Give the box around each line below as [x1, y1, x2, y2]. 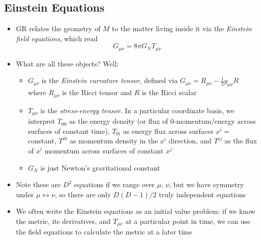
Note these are [16, 179, 61, 190]
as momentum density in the [69, 135, 158, 146]
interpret [28, 116, 55, 126]
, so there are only [55, 189, 111, 199]
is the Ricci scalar [141, 87, 197, 98]
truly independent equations [159, 189, 246, 199]
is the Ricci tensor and [62, 87, 132, 98]
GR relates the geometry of [16, 23, 100, 34]
